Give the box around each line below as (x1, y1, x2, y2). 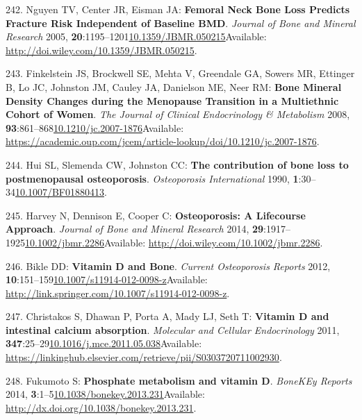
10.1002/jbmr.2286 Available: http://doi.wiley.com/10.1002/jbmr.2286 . (25, 235, 323, 249)
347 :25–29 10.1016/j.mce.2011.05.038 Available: (6, 336, 202, 351)
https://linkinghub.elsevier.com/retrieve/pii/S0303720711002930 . (6, 350, 282, 364)
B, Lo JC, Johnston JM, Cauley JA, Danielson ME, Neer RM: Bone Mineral (6, 79, 342, 94)
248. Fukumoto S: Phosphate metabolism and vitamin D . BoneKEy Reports (6, 373, 352, 387)
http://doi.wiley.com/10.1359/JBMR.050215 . (6, 42, 197, 57)
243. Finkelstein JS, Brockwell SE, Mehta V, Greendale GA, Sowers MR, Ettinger (6, 66, 355, 81)
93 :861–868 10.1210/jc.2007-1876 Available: (6, 120, 184, 135)
